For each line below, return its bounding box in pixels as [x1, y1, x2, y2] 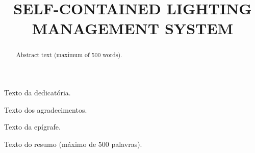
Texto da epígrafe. [4, 121, 61, 132]
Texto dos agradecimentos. [4, 104, 87, 115]
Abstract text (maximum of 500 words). [16, 50, 122, 59]
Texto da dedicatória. [4, 87, 71, 98]
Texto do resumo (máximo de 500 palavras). [4, 138, 142, 149]
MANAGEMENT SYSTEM [32, 18, 234, 39]
